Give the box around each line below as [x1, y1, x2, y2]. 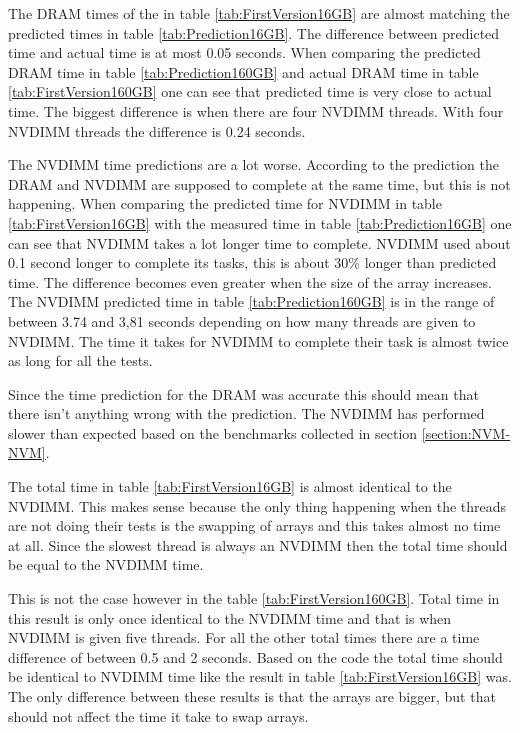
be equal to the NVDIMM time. [8, 554, 204, 575]
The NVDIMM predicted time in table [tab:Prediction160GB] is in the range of [8, 291, 495, 312]
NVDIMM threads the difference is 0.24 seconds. [8, 120, 306, 141]
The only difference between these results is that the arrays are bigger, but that [8, 686, 496, 706]
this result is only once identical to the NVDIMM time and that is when [8, 607, 452, 628]
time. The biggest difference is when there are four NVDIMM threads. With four [8, 100, 504, 121]
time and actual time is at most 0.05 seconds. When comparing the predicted [8, 42, 481, 63]
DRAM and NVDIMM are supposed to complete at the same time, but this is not [8, 173, 511, 194]
